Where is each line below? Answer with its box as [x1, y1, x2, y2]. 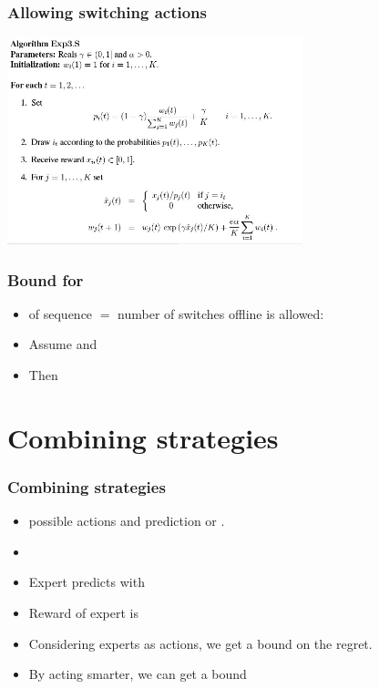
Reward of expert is [28, 602, 138, 622]
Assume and [28, 334, 97, 354]
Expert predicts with [28, 572, 145, 591]
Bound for [7, 268, 84, 291]
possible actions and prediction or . [28, 511, 225, 530]
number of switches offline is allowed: [118, 303, 324, 323]
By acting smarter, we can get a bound [28, 664, 247, 684]
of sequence [28, 303, 93, 323]
